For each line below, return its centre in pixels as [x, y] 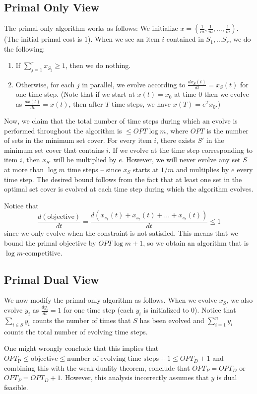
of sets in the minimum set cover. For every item [78, 140]
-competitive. [42, 252]
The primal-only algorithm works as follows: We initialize [91, 28]
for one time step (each [98, 310]
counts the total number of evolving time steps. [76, 331]
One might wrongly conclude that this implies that [81, 348]
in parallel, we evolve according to [134, 84]
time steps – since [94, 169]
